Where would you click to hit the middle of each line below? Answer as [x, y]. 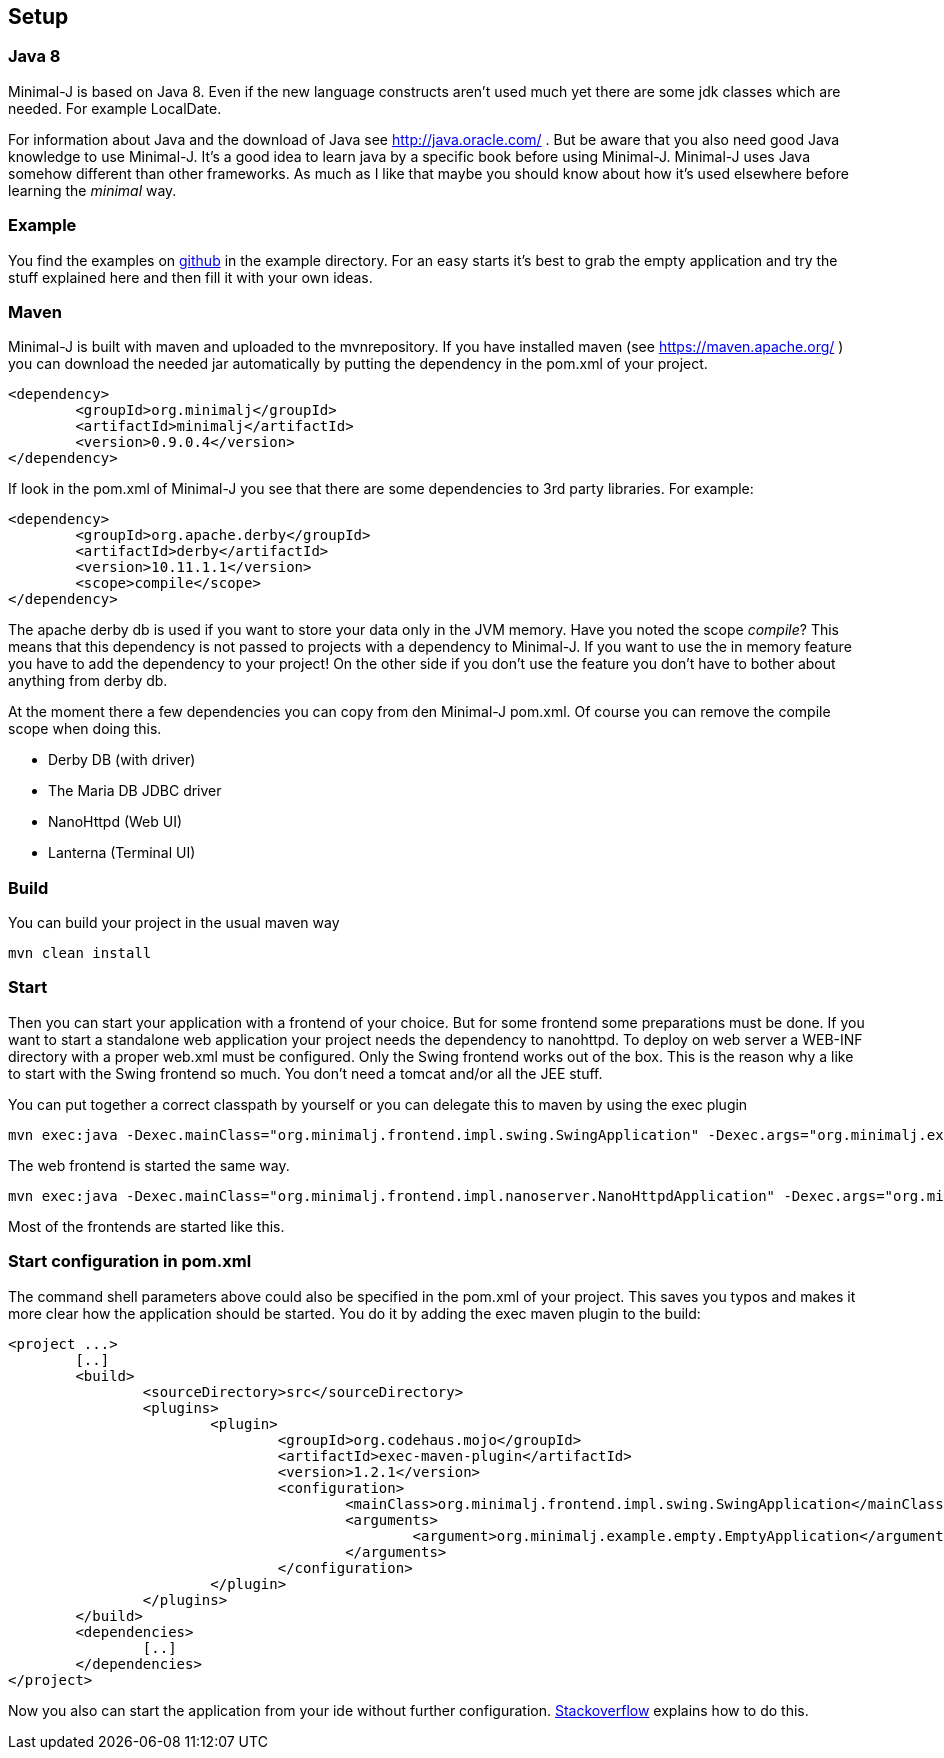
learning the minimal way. [92, 190]
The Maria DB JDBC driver [135, 791]
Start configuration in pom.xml [130, 1261]
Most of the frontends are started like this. [146, 1226]
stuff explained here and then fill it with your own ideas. [190, 277]
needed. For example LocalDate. [115, 108]
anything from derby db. [88, 681]
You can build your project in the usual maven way [174, 923]
